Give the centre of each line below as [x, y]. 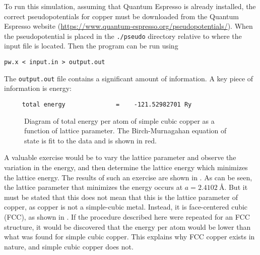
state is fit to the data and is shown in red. [90, 140]
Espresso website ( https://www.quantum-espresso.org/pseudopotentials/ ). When [128, 26]
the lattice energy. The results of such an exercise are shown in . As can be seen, [128, 177]
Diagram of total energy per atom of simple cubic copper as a [119, 120]
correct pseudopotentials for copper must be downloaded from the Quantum [121, 16]
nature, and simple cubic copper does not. [69, 246]
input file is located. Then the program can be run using [91, 46]
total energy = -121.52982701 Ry [107, 104]
